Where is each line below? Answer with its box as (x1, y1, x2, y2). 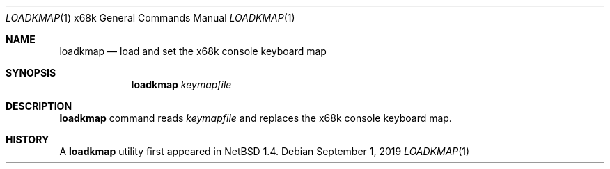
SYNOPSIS (6, 67, 56, 79)
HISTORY (6, 134, 49, 145)
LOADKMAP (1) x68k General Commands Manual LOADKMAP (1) (6, 12, 295, 24)
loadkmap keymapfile (131, 79, 232, 90)
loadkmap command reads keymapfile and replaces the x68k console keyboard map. (59, 112, 452, 124)
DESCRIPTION (6, 100, 72, 112)
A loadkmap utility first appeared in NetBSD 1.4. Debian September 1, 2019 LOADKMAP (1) (59, 145, 470, 157)
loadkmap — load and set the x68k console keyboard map (59, 45, 327, 57)
